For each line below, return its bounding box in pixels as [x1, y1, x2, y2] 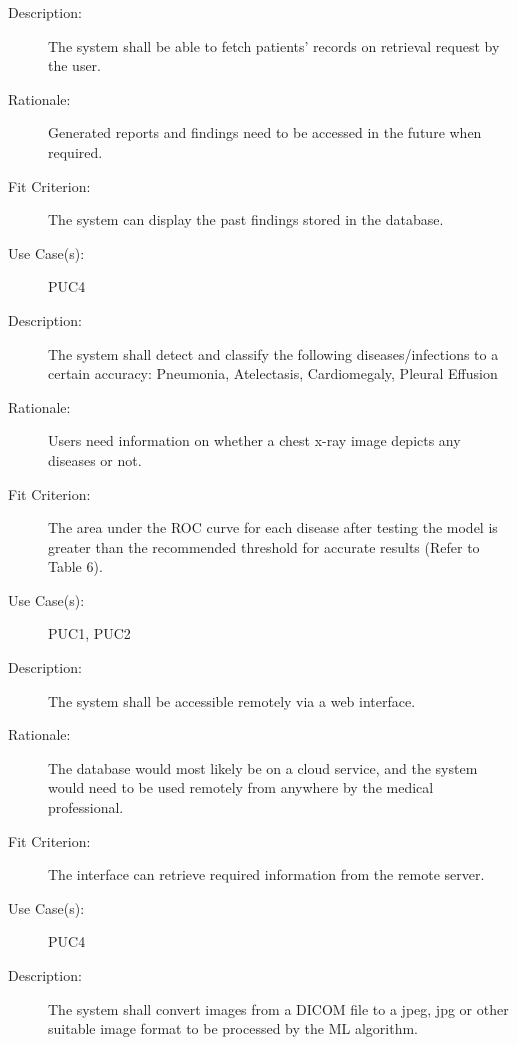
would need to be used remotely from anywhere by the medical [48, 777, 434, 798]
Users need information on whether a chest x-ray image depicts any [48, 430, 461, 451]
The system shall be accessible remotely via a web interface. [48, 690, 416, 711]
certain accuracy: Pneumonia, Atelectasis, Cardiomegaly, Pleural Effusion [48, 363, 498, 384]
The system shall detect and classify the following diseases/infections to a [48, 343, 499, 364]
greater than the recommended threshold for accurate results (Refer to [48, 536, 480, 557]
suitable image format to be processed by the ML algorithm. [48, 1018, 418, 1039]
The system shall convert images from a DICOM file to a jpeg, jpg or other [48, 998, 509, 1019]
